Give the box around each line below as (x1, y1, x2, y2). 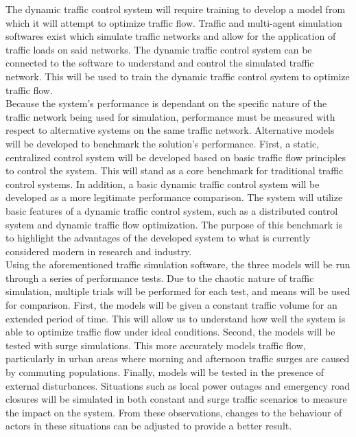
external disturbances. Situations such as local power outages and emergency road (5, 378, 350, 392)
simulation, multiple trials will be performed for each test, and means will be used (5, 284, 351, 298)
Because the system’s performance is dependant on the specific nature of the (5, 96, 327, 110)
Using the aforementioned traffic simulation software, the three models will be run (5, 257, 351, 272)
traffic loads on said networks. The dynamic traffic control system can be (5, 42, 312, 56)
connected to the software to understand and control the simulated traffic (5, 56, 314, 70)
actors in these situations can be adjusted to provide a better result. (5, 418, 292, 433)
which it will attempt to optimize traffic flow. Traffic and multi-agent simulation (5, 15, 342, 29)
